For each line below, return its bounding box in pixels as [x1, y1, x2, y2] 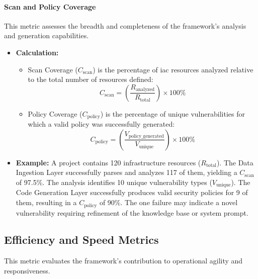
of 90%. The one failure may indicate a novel [99, 197, 238, 208]
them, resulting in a [16, 197, 77, 208]
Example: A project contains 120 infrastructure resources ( [16, 157, 201, 167]
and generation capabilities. [4, 30, 89, 41]
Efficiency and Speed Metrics [4, 232, 159, 247]
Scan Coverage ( [28, 64, 78, 74]
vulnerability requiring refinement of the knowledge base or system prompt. [16, 207, 248, 218]
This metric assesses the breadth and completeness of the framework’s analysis [4, 20, 246, 31]
